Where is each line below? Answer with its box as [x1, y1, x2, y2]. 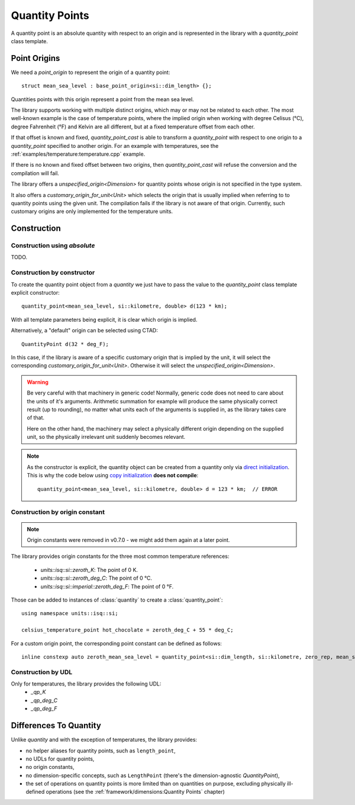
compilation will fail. [11, 169, 59, 177]
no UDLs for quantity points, [25, 755, 95, 762]
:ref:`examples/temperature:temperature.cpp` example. [11, 150, 146, 157]
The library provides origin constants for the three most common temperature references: [11, 553, 230, 560]
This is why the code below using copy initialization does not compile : [27, 472, 199, 479]
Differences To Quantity [11, 720, 102, 730]
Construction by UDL [11, 668, 73, 676]
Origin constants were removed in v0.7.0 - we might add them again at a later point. [27, 536, 230, 544]
